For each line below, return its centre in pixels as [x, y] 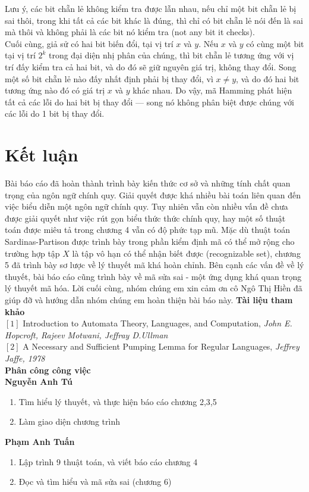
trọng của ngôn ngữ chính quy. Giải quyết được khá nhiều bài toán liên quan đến [153, 194]
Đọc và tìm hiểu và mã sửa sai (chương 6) [95, 482]
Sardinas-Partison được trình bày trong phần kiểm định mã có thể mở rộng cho [150, 242]
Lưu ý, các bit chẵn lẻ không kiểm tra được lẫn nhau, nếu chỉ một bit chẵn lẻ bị [151, 8]
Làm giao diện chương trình [69, 421]
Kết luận [42, 155]
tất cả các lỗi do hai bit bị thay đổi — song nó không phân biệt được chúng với [149, 102]
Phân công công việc [48, 370]
